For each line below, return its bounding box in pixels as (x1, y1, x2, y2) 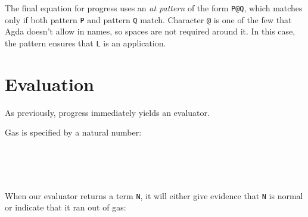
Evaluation (5, 71, 94, 96)
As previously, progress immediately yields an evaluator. (5, 106, 210, 118)
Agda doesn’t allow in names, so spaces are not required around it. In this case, (5, 25, 295, 37)
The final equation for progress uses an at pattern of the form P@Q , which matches (5, 2, 303, 14)
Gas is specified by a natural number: (5, 126, 142, 139)
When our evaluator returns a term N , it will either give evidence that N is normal (5, 189, 303, 202)
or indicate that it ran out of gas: (5, 201, 126, 213)
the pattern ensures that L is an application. (5, 36, 166, 49)
